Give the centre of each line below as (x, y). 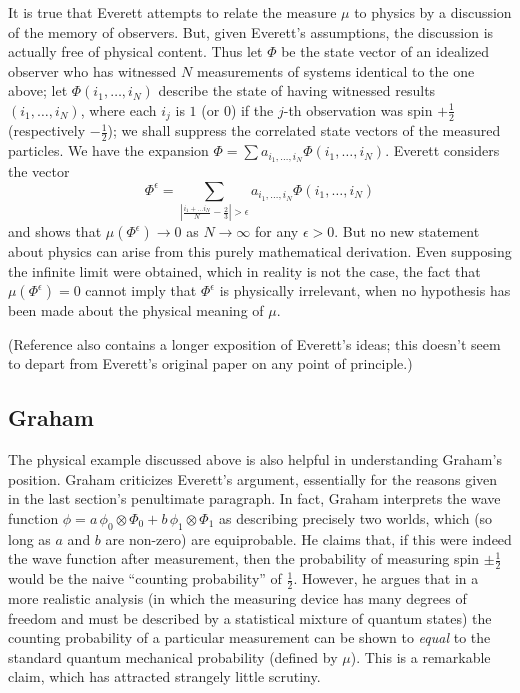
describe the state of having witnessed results (297, 90)
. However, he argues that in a (386, 578)
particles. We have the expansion (108, 150)
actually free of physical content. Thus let (135, 51)
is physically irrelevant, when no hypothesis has (365, 290)
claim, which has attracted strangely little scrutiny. (164, 676)
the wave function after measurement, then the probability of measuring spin (243, 558)
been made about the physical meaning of (136, 310)
